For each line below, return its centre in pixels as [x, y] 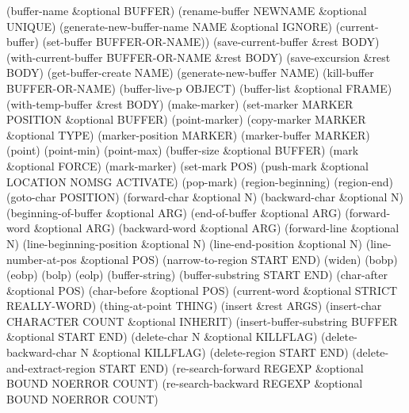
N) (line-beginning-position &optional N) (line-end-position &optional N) [185, 243]
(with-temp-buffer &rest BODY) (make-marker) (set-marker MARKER [180, 103]
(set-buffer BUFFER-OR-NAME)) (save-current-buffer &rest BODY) [211, 42]
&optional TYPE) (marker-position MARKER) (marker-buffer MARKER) [188, 134]
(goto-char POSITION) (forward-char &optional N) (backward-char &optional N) [205, 197]
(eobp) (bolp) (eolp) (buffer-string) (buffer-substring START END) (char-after [197, 275]
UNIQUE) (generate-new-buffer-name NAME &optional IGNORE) [169, 26]
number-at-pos [42, 259]
